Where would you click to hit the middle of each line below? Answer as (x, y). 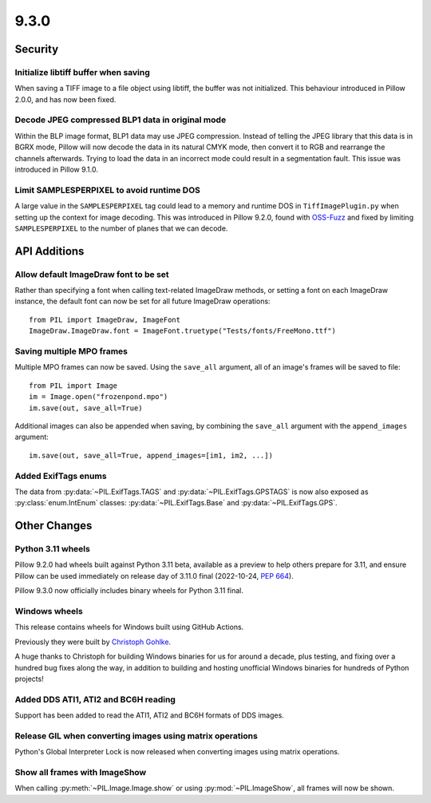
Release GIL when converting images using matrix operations (136, 736)
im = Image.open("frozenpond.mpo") (99, 397)
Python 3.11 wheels (53, 549)
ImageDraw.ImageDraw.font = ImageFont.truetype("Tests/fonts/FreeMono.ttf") (183, 331)
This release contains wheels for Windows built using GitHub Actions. (129, 627)
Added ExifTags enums (61, 476)
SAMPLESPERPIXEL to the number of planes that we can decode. (121, 228)
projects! (29, 678)
